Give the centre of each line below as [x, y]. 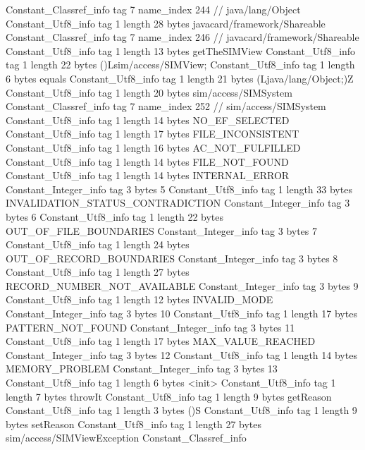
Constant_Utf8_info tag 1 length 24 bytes [98, 244]
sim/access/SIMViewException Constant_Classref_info [126, 438]
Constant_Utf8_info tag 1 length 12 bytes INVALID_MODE [140, 299]
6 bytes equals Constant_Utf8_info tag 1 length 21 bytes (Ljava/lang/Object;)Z [180, 78]
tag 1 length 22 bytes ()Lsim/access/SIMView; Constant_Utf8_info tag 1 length [180, 65]
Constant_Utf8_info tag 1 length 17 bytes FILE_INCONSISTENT [153, 134]
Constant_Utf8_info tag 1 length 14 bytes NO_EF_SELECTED [148, 120]
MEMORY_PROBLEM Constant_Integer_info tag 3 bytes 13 [142, 369]
